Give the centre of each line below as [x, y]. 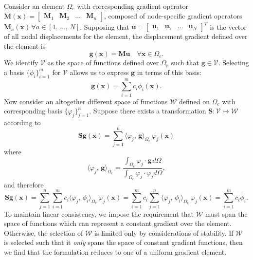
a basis [14, 72]
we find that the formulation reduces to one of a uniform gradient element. [115, 251]
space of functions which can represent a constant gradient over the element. [118, 223]
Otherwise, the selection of [44, 232]
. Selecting [234, 63]
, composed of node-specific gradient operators [173, 15]
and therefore [24, 184]
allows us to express [99, 72]
